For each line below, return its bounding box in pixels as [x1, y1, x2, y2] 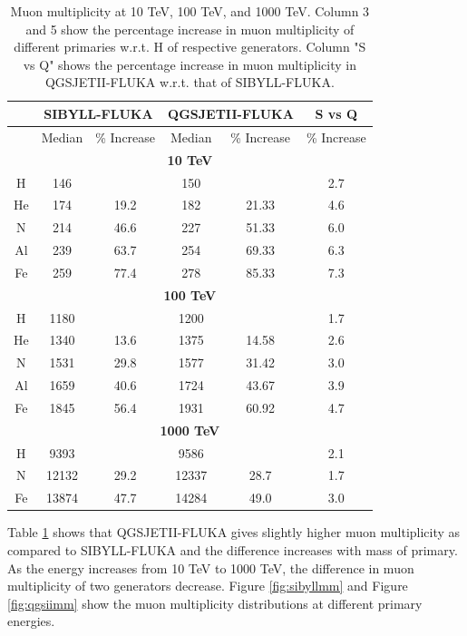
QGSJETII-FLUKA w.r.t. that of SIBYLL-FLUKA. [44, 73, 335, 92]
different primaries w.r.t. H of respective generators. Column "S [14, 37, 366, 56]
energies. [7, 612, 55, 631]
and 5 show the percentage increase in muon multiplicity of [25, 19, 355, 38]
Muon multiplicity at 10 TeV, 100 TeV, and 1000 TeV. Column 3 [10, 2, 370, 20]
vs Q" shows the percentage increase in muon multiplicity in [23, 54, 356, 73]
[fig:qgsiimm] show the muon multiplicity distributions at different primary [7, 593, 423, 612]
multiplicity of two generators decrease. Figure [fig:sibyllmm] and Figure [7, 576, 408, 595]
